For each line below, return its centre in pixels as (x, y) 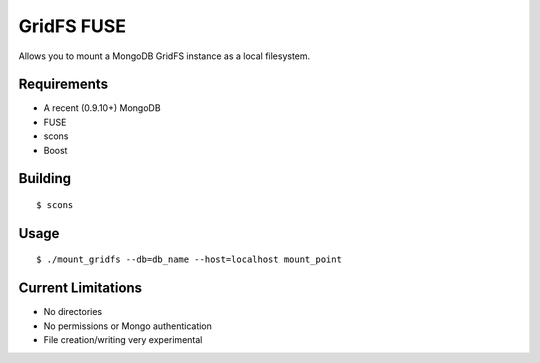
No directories (73, 312)
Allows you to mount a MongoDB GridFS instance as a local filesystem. (164, 56)
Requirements (63, 84)
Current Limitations (80, 288)
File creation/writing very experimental (123, 340)
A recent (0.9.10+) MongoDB (102, 108)
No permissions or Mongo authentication (127, 326)
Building (45, 178)
